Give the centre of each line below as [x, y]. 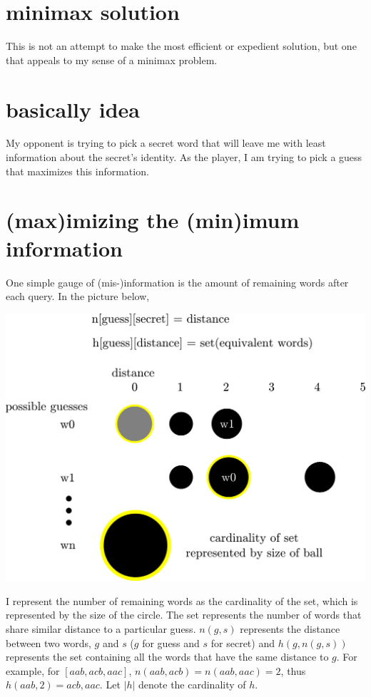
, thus [293, 670]
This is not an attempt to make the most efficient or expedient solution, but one [181, 46]
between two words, [49, 642]
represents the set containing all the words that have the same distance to [167, 657]
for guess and [171, 642]
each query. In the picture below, [78, 296]
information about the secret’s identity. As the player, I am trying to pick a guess [184, 157]
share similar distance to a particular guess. [101, 629]
